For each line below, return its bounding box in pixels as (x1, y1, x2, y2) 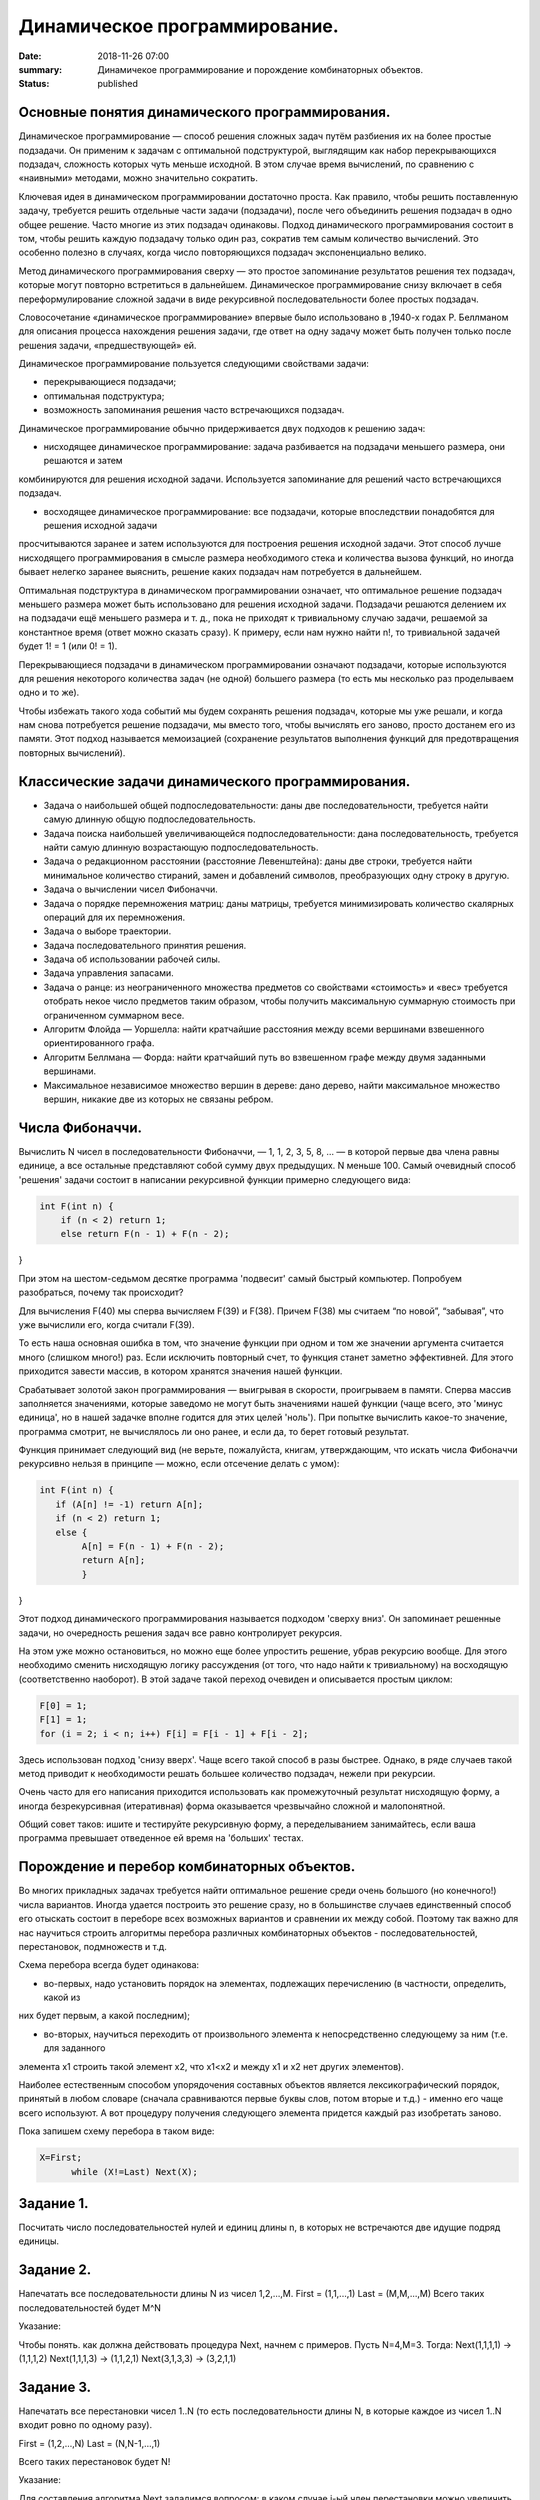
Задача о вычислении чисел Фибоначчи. (43, 883, 219, 895)
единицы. (18, 2235, 60, 2247)
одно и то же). (18, 686, 80, 699)
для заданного (43, 2042, 106, 2054)
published (97, 78, 139, 90)
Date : (18, 50, 42, 62)
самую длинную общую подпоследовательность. (43, 813, 256, 825)
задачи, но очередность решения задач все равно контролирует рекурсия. (18, 1626, 343, 1639)
